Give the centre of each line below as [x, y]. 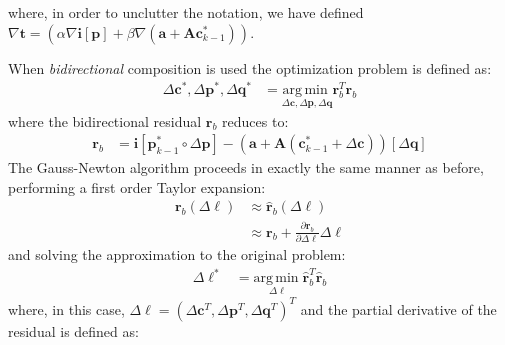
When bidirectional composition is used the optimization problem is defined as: [250, 67]
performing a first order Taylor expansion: [137, 186]
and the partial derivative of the [398, 308]
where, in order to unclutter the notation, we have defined [186, 12]
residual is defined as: [73, 330]
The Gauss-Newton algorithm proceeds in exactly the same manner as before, [246, 167]
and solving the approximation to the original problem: [177, 253]
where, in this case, [66, 308]
